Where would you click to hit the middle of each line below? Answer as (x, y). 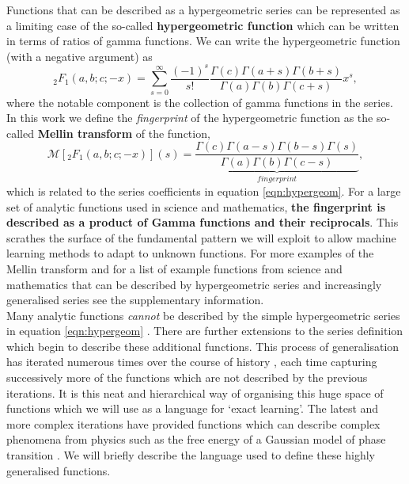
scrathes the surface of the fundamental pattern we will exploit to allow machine (201, 237)
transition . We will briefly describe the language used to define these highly (191, 455)
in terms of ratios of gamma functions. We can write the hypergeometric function (203, 41)
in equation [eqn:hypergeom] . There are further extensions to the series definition (205, 331)
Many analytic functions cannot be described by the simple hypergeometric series (203, 315)
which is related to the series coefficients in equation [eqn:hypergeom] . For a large (204, 191)
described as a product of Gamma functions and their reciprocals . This (203, 222)
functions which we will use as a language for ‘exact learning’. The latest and (193, 408)
